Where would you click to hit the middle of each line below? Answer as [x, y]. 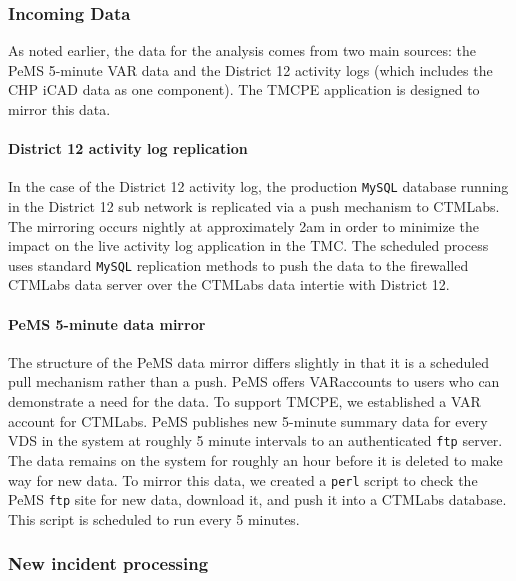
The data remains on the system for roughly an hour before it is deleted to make [255, 459]
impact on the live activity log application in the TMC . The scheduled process [248, 245]
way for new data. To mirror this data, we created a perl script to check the [243, 479]
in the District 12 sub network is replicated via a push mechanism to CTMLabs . [254, 206]
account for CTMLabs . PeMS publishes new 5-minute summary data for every [248, 420]
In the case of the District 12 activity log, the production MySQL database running [258, 186]
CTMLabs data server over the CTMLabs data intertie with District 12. [229, 284]
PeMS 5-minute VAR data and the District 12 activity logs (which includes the [250, 69]
